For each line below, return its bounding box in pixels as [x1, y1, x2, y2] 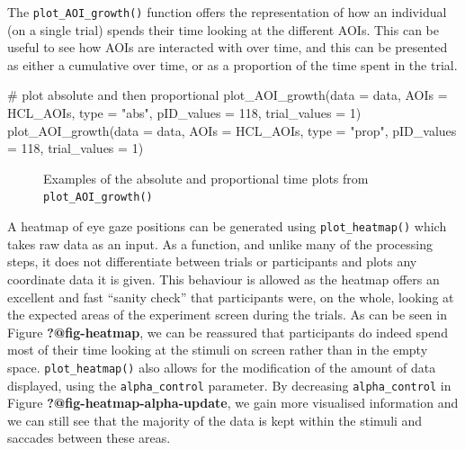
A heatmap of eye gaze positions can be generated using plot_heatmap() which [7, 217, 447, 236]
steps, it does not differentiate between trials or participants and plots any [7, 252, 417, 271]
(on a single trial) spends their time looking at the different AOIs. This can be [7, 20, 439, 39]
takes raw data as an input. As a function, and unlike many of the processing [7, 234, 433, 253]
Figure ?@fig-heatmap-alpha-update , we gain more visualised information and [7, 393, 459, 412]
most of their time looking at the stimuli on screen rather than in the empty [7, 340, 428, 359]
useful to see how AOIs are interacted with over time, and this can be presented [7, 38, 448, 57]
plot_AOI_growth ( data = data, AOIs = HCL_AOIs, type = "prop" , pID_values [7, 121, 457, 139]
